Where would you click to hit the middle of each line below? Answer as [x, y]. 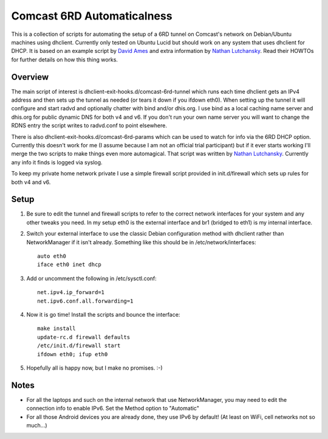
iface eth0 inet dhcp [69, 265]
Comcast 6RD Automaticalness [92, 16]
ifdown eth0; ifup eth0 [73, 354]
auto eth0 [52, 256]
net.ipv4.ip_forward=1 [71, 293]
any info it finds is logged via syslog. [57, 162]
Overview [30, 77]
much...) [37, 425]
